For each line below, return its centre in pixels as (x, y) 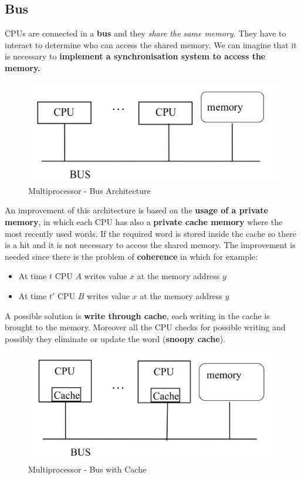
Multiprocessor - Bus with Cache (87, 469)
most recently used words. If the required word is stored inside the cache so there (150, 233)
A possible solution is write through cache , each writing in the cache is (137, 315)
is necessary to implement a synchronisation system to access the (135, 56)
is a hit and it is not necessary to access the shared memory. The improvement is (150, 245)
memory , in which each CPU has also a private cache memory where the (144, 221)
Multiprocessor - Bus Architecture (89, 190)
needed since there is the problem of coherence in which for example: (131, 256)
